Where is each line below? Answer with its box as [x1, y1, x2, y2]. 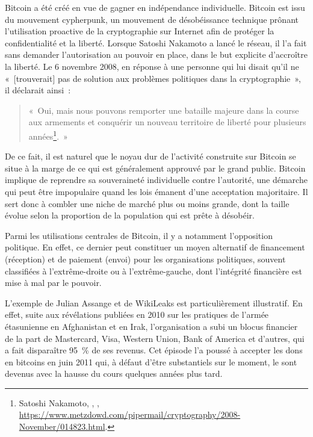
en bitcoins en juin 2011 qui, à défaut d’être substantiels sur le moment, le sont [5, 355, 297, 368]
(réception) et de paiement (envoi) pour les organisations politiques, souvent [5, 252, 286, 265]
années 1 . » [28, 128, 68, 142]
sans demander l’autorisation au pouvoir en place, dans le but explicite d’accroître [5, 48, 308, 61]
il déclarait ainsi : [5, 84, 71, 96]
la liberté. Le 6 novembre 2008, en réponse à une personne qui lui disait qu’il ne [5, 60, 299, 72]
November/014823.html [19, 420, 105, 433]
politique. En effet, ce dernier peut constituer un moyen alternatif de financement [5, 241, 305, 253]
